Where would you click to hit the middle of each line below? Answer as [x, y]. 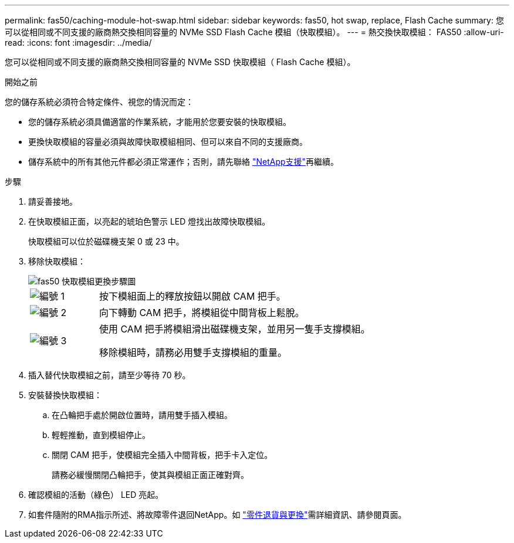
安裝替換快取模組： [65, 395]
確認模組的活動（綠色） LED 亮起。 [96, 495]
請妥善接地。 [53, 201]
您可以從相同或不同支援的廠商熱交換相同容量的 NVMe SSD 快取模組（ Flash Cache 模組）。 [180, 62]
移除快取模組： [57, 261]
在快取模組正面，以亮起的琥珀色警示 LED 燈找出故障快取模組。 [149, 221]
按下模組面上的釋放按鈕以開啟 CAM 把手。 [192, 296]
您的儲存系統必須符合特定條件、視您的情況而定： [99, 102]
